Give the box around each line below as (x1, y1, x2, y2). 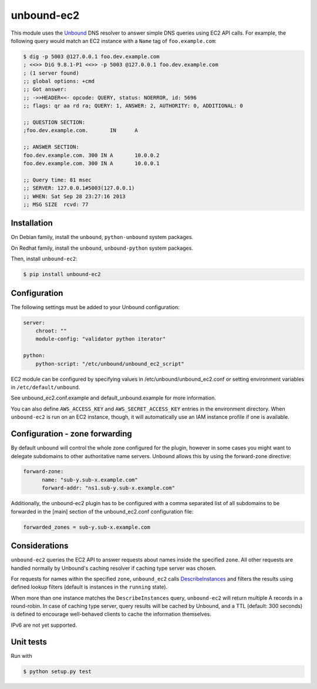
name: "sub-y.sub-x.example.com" (42, 476, 138, 483)
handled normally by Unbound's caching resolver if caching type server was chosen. (11, 564, 217, 572)
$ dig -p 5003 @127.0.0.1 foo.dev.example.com (23, 53, 160, 60)
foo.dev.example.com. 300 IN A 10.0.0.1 (23, 160, 160, 167)
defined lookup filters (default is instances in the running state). (11, 583, 168, 590)
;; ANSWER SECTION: (23, 144, 79, 150)
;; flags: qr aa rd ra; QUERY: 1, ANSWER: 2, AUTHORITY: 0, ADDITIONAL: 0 (23, 103, 244, 109)
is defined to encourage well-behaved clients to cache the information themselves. (11, 611, 211, 618)
